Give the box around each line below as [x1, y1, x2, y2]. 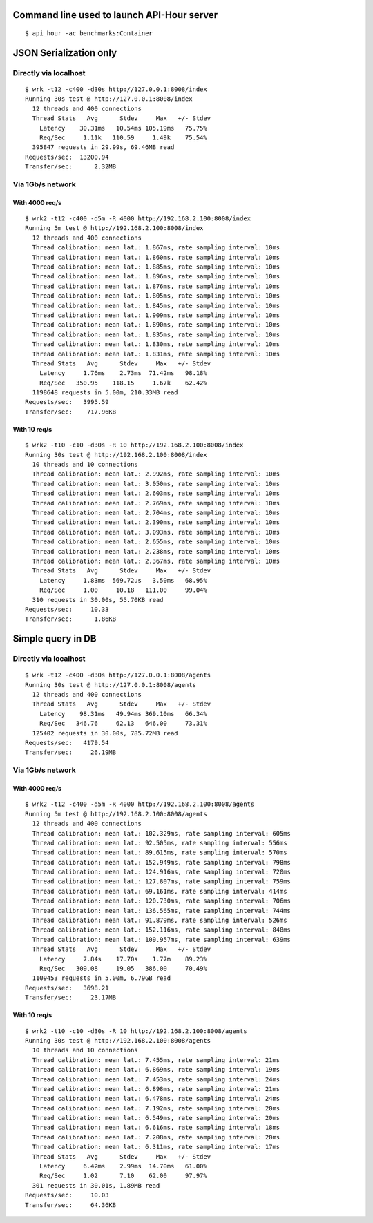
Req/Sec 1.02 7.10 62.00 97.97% [39, 1172, 207, 1180]
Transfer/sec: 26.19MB [25, 749, 117, 756]
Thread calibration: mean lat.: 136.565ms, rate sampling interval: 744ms [32, 907, 291, 914]
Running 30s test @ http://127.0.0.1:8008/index [25, 95, 193, 103]
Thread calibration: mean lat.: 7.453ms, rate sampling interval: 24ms [32, 1075, 280, 1084]
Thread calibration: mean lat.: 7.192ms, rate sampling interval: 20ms [32, 1104, 280, 1112]
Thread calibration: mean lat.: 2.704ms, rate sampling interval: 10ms [32, 509, 280, 517]
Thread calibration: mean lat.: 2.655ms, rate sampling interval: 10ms [32, 538, 280, 546]
